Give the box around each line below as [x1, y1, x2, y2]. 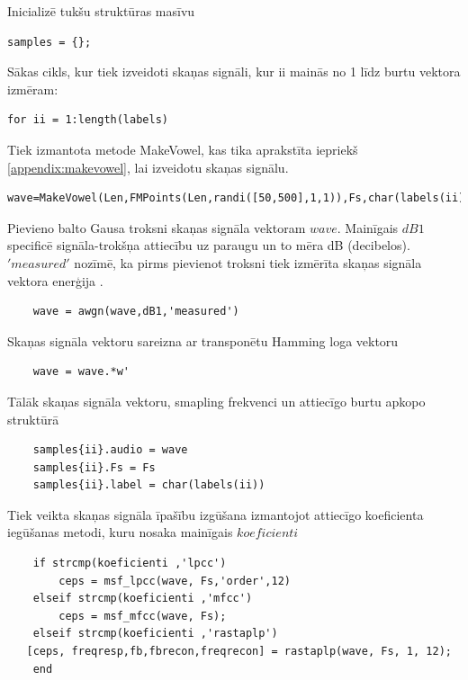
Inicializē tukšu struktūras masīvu [7, 2, 195, 20]
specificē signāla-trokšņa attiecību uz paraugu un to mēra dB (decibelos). [7, 236, 410, 255]
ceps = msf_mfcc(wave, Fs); [58, 609, 227, 622]
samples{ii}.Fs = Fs [32, 461, 156, 474]
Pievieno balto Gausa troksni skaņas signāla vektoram [7, 218, 306, 237]
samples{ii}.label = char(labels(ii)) [32, 479, 265, 492]
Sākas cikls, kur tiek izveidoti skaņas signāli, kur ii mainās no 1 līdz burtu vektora [7, 62, 461, 81]
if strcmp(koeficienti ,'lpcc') [32, 557, 227, 570]
